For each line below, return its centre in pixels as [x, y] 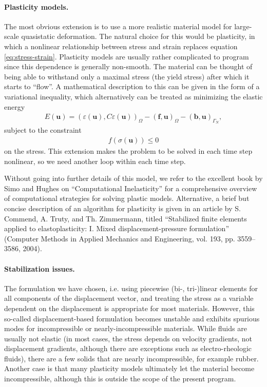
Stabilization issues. [40, 268]
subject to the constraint [43, 130]
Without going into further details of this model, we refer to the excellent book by [133, 178]
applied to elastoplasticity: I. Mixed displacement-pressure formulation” [117, 228]
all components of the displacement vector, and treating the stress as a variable [129, 298]
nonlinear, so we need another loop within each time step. [95, 161]
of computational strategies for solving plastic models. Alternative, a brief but [127, 198]
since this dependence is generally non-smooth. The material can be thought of [128, 66]
